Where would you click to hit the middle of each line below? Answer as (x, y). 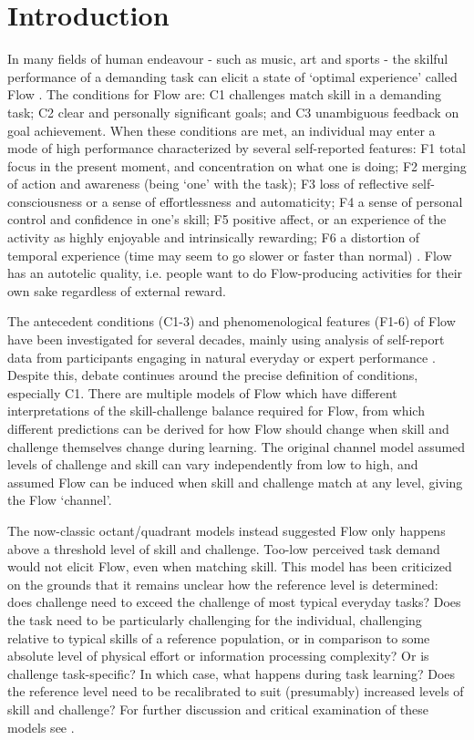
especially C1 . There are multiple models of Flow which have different (202, 392)
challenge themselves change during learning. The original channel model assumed (237, 446)
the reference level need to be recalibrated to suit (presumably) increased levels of (236, 691)
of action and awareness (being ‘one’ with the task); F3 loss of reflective (208, 184)
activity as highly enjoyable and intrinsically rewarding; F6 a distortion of (214, 237)
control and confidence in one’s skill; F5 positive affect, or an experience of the (227, 219)
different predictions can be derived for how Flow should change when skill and (228, 428)
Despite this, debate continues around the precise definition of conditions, (213, 375)
